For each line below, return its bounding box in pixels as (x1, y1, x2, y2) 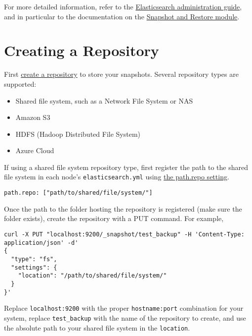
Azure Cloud (15, 145, 54, 156)
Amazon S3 (15, 112, 50, 122)
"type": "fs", (11, 255, 57, 263)
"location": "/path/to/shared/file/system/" (18, 272, 167, 280)
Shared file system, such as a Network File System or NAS (15, 95, 193, 106)
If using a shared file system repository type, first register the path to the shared (4, 162, 248, 172)
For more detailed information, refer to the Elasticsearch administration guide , (4, 1, 242, 11)
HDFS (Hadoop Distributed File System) (15, 128, 141, 139)
